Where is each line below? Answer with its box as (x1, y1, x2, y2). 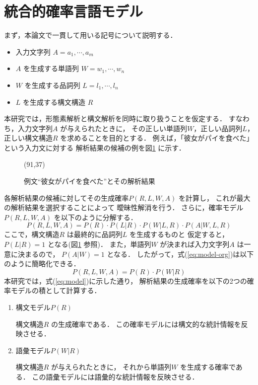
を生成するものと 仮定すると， (129, 229, 229, 239)
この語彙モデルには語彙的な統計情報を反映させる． (32, 371, 199, 382)
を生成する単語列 (23, 63, 79, 74)
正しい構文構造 (4, 133, 53, 143)
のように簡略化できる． (4, 258, 80, 269)
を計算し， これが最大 (178, 192, 251, 203)
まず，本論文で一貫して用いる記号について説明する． (4, 30, 177, 40)
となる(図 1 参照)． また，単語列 (47, 239, 151, 249)
